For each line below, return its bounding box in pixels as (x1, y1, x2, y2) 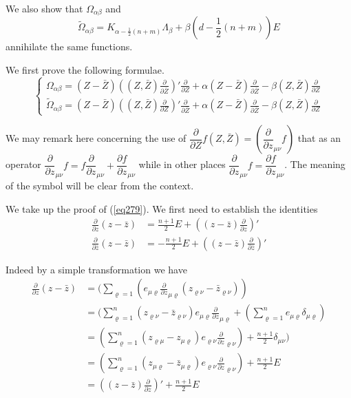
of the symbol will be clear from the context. (6, 178, 194, 193)
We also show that (6, 1, 83, 15)
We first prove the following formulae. (6, 63, 164, 77)
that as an (297, 131, 341, 145)
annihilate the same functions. (6, 39, 133, 54)
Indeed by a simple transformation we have (6, 262, 187, 276)
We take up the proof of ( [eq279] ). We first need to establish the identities (6, 201, 318, 216)
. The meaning (284, 157, 345, 171)
